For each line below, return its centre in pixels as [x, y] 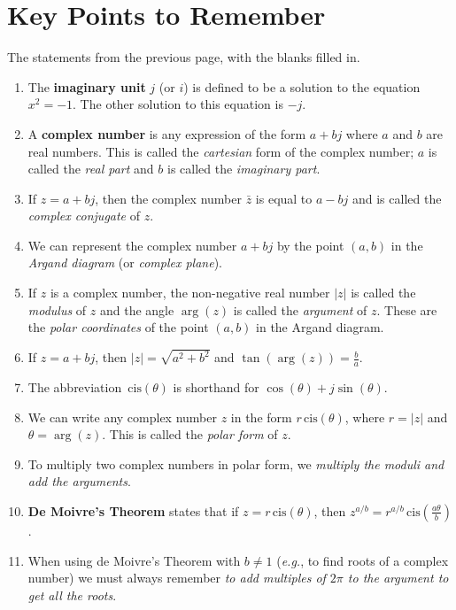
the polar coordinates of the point [118, 327]
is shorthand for [216, 386]
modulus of [57, 309]
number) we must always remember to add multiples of [177, 578]
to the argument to [398, 578]
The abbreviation [75, 386]
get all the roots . [72, 595]
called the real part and [91, 169]
